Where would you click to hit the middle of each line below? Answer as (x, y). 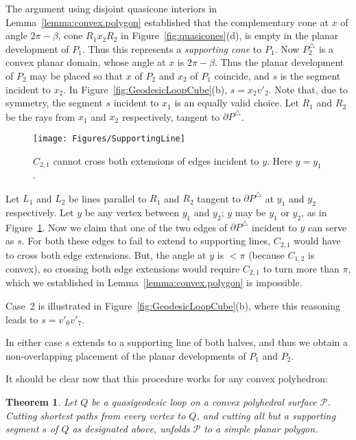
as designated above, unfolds (131, 429)
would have (317, 241)
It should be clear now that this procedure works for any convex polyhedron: (167, 379)
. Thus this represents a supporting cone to (172, 48)
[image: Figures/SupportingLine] (109, 138)
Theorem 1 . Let (41, 402)
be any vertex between (132, 212)
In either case (34, 342)
